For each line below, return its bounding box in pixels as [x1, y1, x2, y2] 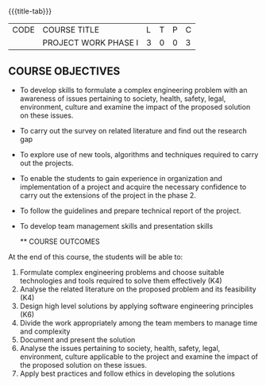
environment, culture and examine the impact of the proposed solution [19, 102, 251, 111]
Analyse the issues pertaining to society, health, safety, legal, [19, 344, 221, 353]
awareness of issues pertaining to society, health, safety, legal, [19, 94, 226, 103]
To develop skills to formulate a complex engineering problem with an [19, 86, 248, 95]
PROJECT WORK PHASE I [42, 37, 139, 48]
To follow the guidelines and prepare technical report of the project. [19, 206, 241, 215]
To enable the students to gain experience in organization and [19, 174, 222, 183]
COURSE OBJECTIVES [8, 64, 121, 78]
